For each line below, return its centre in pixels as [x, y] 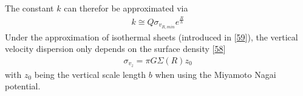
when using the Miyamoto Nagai [216, 74]
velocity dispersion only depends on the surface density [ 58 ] [115, 49]
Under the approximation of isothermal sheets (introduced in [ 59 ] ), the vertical [151, 37]
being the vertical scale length [90, 74]
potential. [23, 86]
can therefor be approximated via [126, 8]
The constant [29, 8]
